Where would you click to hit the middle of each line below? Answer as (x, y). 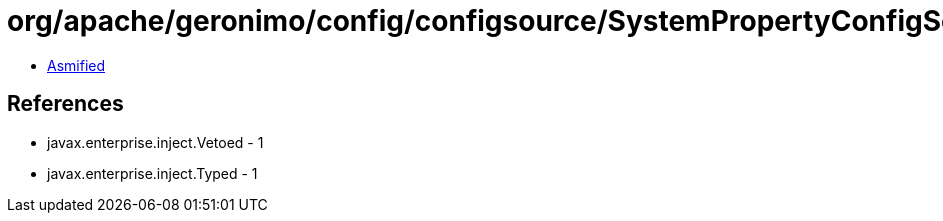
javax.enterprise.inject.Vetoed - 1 (155, 142)
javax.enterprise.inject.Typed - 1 (152, 173)
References (65, 104)
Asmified (76, 65)
